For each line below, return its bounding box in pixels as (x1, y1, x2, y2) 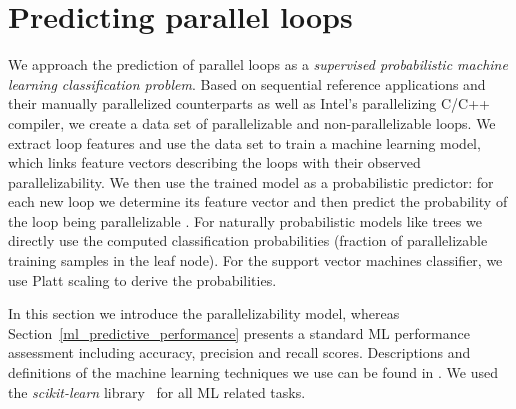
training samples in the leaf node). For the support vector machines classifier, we (8, 250, 503, 271)
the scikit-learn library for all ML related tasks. (8, 381, 306, 402)
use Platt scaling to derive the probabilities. (8, 269, 277, 290)
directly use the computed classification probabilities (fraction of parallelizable (8, 230, 488, 251)
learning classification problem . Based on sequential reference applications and (8, 73, 486, 94)
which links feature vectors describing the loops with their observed (8, 152, 421, 173)
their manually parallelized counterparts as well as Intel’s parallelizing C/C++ (8, 93, 490, 114)
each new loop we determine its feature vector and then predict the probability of (8, 191, 508, 212)
